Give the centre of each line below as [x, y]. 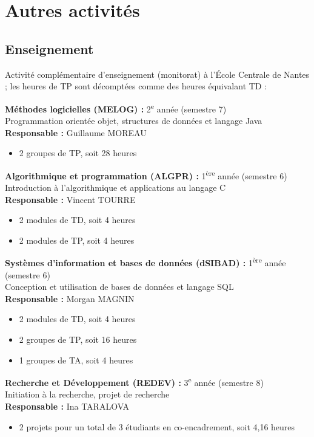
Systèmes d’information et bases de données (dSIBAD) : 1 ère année [145, 262]
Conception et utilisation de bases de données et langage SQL [119, 287]
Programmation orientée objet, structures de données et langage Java [134, 121]
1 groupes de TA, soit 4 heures [76, 360]
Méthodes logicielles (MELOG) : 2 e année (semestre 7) [116, 108]
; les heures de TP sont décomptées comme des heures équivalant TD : [136, 86]
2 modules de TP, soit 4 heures [77, 240]
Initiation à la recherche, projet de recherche [87, 394]
